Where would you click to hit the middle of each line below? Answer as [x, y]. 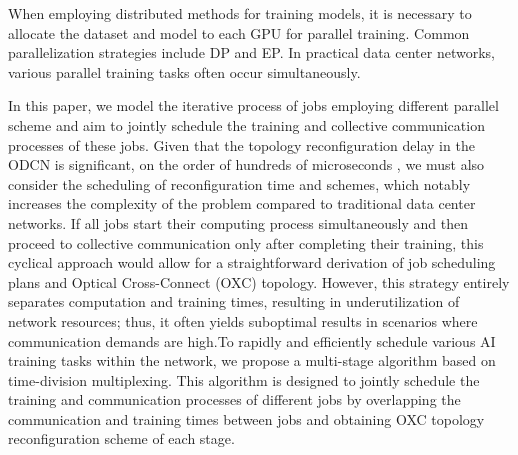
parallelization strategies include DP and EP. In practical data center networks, [251, 52]
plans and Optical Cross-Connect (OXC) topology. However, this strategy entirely [259, 281]
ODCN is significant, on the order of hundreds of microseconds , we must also [246, 164]
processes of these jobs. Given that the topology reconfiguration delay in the [241, 144]
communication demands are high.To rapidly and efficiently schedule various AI [252, 340]
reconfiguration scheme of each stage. [121, 438]
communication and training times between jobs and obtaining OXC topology [246, 418]
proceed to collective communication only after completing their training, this [246, 242]
